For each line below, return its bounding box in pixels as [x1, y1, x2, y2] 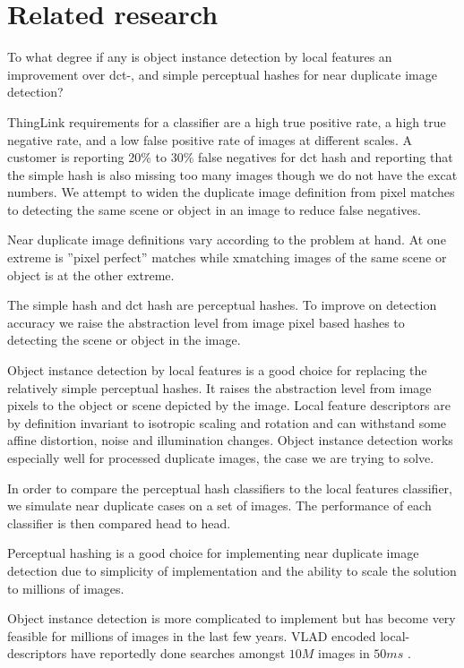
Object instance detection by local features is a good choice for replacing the [7, 361, 427, 380]
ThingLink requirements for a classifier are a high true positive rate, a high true [7, 112, 446, 131]
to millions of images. [7, 578, 125, 597]
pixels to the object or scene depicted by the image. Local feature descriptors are [7, 396, 451, 415]
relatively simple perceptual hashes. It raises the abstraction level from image [7, 378, 432, 397]
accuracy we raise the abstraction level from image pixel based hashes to [7, 313, 405, 331]
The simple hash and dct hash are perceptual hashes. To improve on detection [7, 295, 437, 314]
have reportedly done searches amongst [71, 644, 286, 663]
